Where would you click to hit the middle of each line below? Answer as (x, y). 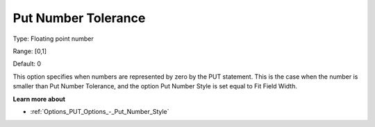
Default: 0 (27, 64)
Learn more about (39, 99)
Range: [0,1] (30, 51)
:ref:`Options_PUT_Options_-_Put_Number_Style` (100, 111)
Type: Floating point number (53, 39)
